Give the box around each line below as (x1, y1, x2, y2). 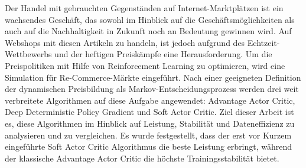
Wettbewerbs (5, 48, 52, 60)
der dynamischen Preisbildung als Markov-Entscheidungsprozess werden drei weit (5, 83, 299, 95)
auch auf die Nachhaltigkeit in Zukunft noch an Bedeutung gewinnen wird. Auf (5, 25, 292, 37)
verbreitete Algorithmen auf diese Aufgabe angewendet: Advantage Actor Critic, (5, 94, 295, 106)
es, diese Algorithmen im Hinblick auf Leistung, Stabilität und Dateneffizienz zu (5, 117, 295, 129)
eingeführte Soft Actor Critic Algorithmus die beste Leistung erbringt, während (5, 140, 292, 153)
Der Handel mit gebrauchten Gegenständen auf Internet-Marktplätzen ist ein (5, 2, 284, 14)
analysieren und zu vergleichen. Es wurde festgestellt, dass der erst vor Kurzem (5, 129, 292, 141)
